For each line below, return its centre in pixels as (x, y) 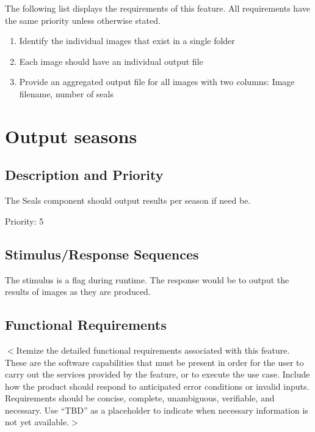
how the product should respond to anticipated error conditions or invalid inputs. (157, 386)
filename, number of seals (66, 93)
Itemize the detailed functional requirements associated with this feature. (153, 350)
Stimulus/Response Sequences (102, 254)
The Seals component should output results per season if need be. (128, 200)
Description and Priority (84, 175)
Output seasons (71, 136)
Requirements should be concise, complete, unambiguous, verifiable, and (140, 398)
